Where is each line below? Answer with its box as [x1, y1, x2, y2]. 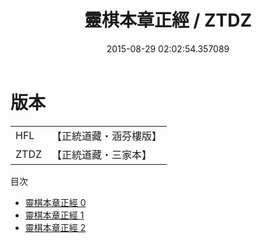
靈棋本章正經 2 [24, 221, 87, 233]
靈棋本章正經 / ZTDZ [83, 9, 253, 32]
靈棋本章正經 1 [24, 209, 85, 221]
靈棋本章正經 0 [24, 196, 87, 208]
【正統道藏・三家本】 [51, 147, 153, 161]
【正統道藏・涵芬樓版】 [51, 129, 163, 143]
